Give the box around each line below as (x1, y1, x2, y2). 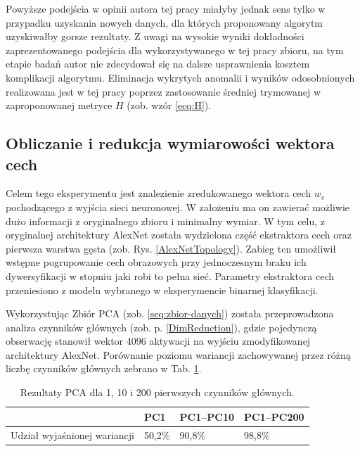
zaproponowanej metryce (6, 98, 112, 113)
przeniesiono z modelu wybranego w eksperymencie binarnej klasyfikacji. (6, 282, 319, 297)
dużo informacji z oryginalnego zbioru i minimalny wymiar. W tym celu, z (6, 213, 326, 228)
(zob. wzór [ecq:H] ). (127, 98, 212, 113)
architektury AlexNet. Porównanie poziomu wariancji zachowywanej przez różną (6, 347, 351, 362)
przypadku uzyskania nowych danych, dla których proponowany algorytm (6, 15, 323, 30)
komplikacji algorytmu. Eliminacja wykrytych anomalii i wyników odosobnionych (6, 70, 355, 84)
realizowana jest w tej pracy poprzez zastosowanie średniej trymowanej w (6, 84, 321, 99)
